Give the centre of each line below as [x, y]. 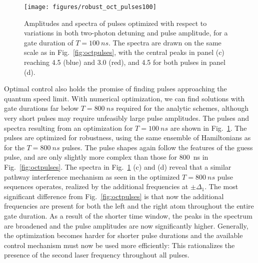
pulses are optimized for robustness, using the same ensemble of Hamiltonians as [127, 137]
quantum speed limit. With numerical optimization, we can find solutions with [124, 98]
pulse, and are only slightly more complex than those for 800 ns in [106, 157]
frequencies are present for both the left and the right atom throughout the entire [129, 206]
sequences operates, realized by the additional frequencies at [96, 186]
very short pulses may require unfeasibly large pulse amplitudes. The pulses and [127, 118]
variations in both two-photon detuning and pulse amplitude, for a [126, 33]
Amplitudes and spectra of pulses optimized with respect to [115, 23]
